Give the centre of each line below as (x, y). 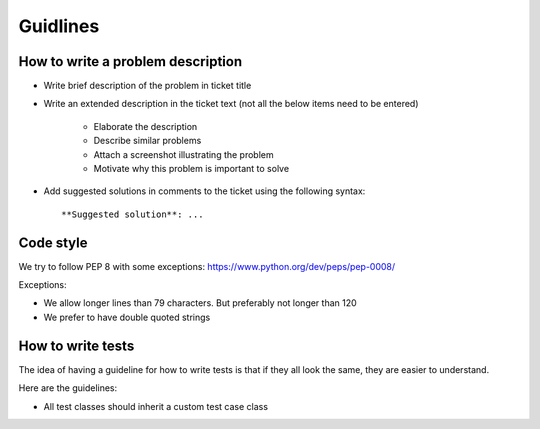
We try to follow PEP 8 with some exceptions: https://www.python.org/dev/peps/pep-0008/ (207, 266)
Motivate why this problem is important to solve (191, 169)
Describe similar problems (147, 141)
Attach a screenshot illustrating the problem (183, 154)
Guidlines (59, 26)
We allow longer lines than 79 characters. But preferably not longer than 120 (200, 303)
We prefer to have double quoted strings (127, 317)
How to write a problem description (130, 61)
